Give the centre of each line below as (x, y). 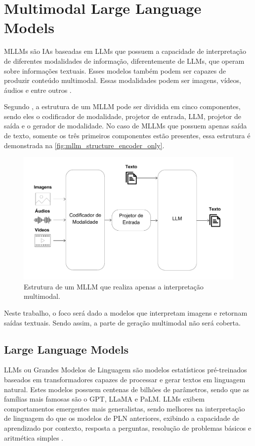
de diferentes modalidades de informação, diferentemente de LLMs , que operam (124, 61)
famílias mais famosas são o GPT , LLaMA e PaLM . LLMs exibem (104, 399)
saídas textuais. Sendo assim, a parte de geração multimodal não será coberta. (122, 322)
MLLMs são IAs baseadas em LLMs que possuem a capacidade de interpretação (125, 51)
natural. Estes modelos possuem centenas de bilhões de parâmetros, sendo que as (127, 389)
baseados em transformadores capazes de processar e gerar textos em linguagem (125, 380)
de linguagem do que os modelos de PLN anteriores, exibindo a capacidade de (122, 418)
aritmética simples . (34, 437)
